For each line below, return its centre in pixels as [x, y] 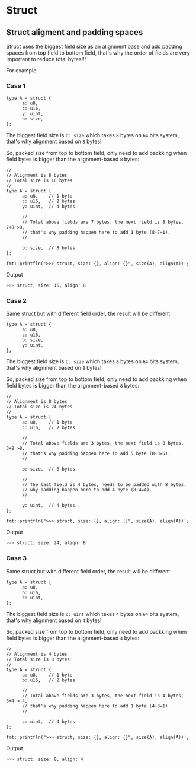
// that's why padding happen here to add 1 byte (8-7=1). [96, 233]
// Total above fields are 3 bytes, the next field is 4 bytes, [103, 696]
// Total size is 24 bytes [39, 407]
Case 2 [16, 301]
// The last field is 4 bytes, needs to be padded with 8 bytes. [104, 485]
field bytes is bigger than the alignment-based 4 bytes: [73, 638]
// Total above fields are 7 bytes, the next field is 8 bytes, [103, 222]
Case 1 [16, 85]
